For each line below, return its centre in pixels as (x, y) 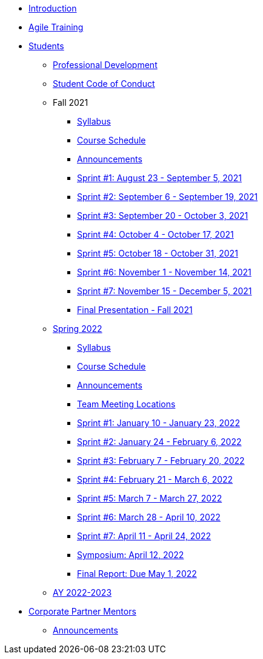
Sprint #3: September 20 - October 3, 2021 (163, 216)
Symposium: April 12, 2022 (131, 555)
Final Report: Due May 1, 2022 (137, 574)
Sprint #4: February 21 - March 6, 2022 (155, 479)
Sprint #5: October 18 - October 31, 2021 (158, 253)
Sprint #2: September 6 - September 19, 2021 (168, 197)
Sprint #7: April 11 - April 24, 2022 (144, 536)
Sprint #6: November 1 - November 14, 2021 (164, 272)
